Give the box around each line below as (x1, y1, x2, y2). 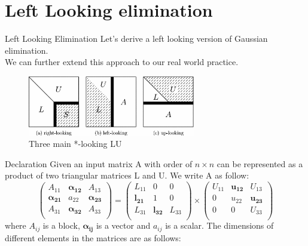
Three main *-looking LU (29, 137, 122, 150)
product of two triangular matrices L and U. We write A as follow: (5, 169, 249, 182)
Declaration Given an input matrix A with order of (5, 157, 193, 170)
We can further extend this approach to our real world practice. (5, 56, 239, 68)
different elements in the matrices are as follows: (5, 231, 181, 244)
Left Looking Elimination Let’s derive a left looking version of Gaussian (5, 32, 268, 45)
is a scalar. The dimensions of (165, 219, 274, 232)
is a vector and (96, 219, 151, 232)
